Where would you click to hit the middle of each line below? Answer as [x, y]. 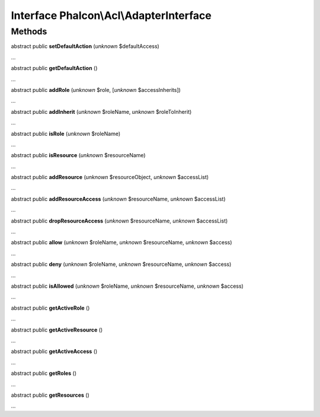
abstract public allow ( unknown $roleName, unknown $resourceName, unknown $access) [121, 243]
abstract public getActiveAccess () [54, 351]
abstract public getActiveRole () [50, 308]
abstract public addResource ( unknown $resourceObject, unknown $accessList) [110, 177]
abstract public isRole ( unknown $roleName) [66, 133]
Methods [29, 31]
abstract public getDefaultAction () [54, 68]
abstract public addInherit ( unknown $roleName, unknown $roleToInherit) [101, 112]
